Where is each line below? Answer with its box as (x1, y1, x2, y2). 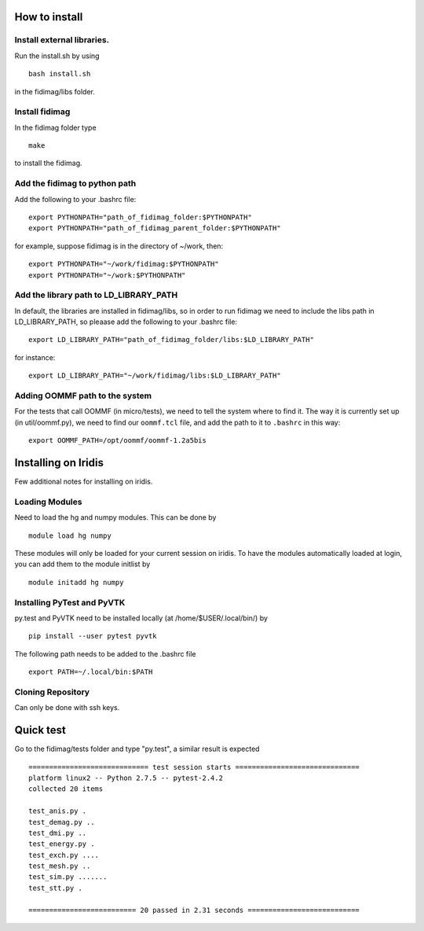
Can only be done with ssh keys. (14, 703, 120, 712)
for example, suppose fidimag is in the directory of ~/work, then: (14, 241, 224, 251)
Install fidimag (14, 106, 71, 117)
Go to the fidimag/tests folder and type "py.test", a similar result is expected (14, 744, 260, 754)
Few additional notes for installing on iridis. (14, 477, 153, 487)
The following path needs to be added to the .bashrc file (14, 649, 196, 658)
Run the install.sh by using (14, 51, 100, 61)
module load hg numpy (28, 531, 111, 540)
